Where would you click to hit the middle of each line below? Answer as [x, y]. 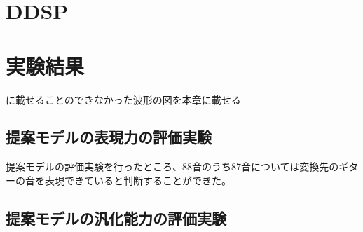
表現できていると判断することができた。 [138, 180]
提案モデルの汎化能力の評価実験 [116, 218]
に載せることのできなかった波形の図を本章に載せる [123, 99]
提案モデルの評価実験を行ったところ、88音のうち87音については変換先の [172, 166]
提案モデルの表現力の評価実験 [109, 137]
